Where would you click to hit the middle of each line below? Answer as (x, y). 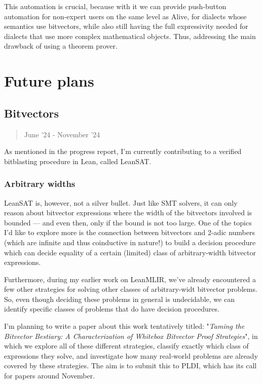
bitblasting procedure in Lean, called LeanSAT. (78, 161)
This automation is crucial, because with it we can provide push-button (115, 6)
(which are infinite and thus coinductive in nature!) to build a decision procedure (130, 242)
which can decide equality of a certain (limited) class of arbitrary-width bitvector (130, 252)
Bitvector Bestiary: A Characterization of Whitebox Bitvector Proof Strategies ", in (131, 336)
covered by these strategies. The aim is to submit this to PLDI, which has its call (130, 366)
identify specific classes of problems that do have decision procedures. (112, 309)
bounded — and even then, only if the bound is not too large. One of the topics (128, 222)
